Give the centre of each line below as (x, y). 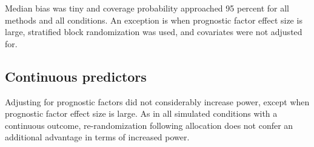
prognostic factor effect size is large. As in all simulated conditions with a (141, 113)
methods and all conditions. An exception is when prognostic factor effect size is (154, 20)
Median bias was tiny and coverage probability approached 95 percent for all (147, 8)
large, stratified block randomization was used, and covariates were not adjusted (154, 32)
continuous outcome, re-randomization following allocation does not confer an (149, 125)
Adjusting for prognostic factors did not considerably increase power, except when (157, 101)
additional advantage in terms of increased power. (97, 137)
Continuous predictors (76, 76)
